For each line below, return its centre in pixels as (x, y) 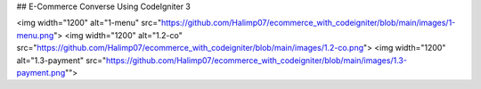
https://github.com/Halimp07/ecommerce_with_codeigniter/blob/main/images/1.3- (256, 60)
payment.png (41, 72)
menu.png (35, 35)
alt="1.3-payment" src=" (61, 60)
